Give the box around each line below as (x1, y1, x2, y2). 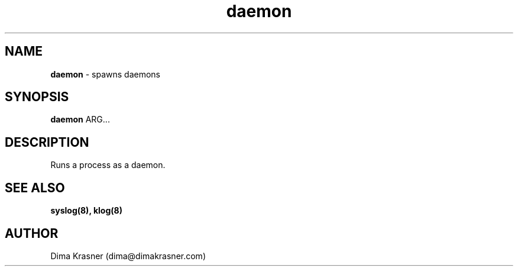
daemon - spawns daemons (50, 69, 161, 79)
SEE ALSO (5, 180, 65, 195)
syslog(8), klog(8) (50, 205, 122, 216)
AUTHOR (5, 225, 59, 241)
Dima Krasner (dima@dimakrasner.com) (50, 250, 206, 261)
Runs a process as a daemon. (50, 160, 166, 170)
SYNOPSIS (5, 89, 69, 105)
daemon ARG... (50, 114, 110, 125)
